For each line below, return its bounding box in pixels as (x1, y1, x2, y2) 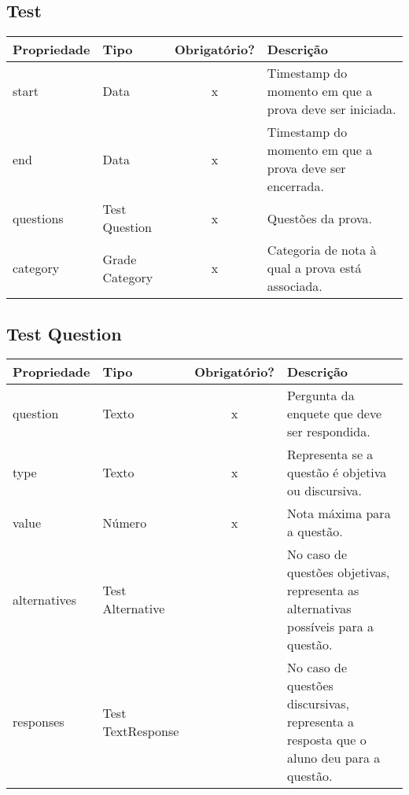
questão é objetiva (287, 463, 387, 482)
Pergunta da (287, 386, 355, 405)
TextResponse (102, 721, 179, 740)
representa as (287, 581, 359, 600)
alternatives (13, 590, 77, 609)
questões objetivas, (287, 563, 390, 582)
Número (102, 513, 147, 532)
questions (13, 208, 64, 227)
